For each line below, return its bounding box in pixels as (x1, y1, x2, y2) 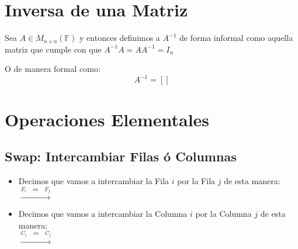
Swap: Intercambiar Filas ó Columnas (5, 147, 237, 165)
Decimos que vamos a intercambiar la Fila (18, 174, 169, 186)
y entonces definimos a (79, 32, 160, 44)
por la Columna (195, 207, 252, 220)
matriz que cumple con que (5, 43, 102, 55)
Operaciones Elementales (5, 107, 210, 131)
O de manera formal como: (5, 63, 101, 75)
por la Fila (177, 174, 216, 186)
